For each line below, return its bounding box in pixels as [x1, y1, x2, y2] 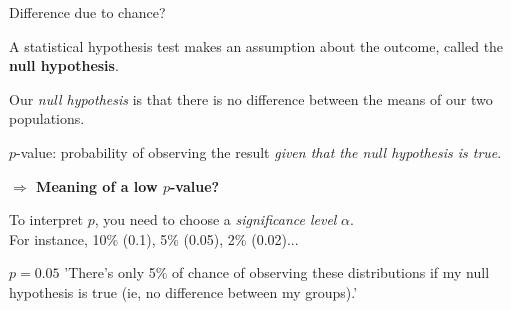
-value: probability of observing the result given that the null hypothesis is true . [16, 141, 502, 162]
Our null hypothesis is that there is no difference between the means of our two [9, 88, 493, 109]
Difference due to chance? [9, 2, 166, 22]
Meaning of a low [36, 175, 158, 196]
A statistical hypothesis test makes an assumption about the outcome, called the [9, 35, 504, 56]
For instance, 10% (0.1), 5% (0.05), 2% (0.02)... [9, 228, 299, 249]
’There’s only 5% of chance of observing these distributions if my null [64, 262, 490, 283]
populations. [9, 108, 85, 129]
